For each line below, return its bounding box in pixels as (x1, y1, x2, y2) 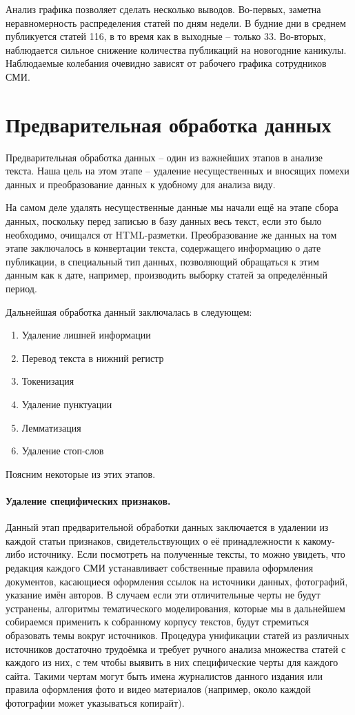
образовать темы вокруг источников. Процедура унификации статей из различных (6, 627, 349, 642)
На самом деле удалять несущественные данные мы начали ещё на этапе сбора (6, 200, 338, 214)
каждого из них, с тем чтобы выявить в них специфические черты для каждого (6, 655, 338, 669)
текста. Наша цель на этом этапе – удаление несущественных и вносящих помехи (6, 163, 349, 178)
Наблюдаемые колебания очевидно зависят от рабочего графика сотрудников (6, 56, 327, 70)
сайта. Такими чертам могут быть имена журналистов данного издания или (6, 668, 323, 683)
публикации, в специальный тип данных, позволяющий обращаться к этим (6, 254, 319, 268)
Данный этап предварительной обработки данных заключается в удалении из (6, 520, 329, 534)
